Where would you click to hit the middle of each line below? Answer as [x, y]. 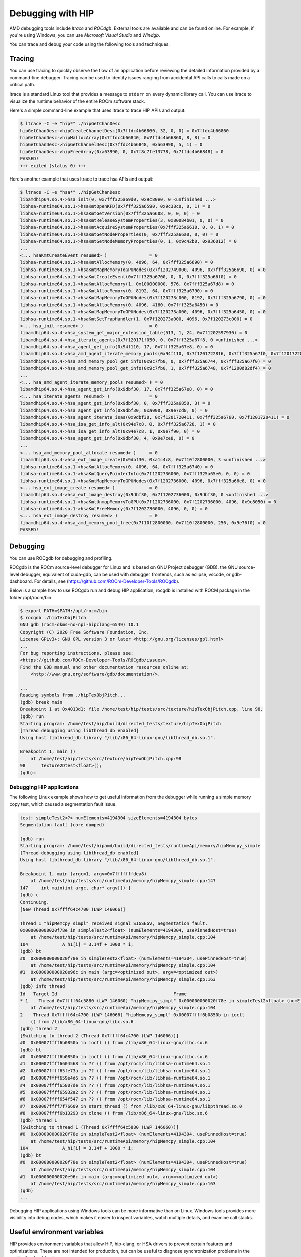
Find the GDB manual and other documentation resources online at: [105, 667]
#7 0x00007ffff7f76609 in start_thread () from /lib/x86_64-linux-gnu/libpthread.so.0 [131, 1106]
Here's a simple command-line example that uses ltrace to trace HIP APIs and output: [97, 110]
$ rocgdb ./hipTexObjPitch [53, 618]
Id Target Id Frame [103, 994]
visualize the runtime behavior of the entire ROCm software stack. [77, 101]
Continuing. [35, 902]
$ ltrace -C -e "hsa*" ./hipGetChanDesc [70, 192]
